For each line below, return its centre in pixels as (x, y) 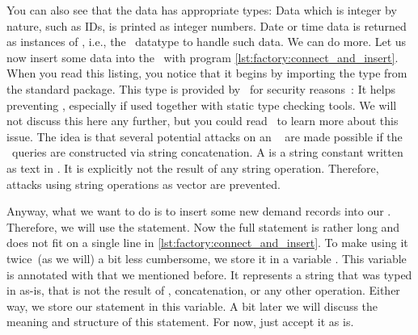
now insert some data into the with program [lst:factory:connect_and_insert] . (203, 57)
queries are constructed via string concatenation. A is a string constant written (207, 152)
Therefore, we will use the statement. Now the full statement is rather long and (203, 226)
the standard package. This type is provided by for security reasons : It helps (201, 88)
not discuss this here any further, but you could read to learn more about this (203, 121)
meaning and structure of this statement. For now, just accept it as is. (180, 322)
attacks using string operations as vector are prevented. (144, 184)
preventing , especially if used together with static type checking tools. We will (202, 105)
